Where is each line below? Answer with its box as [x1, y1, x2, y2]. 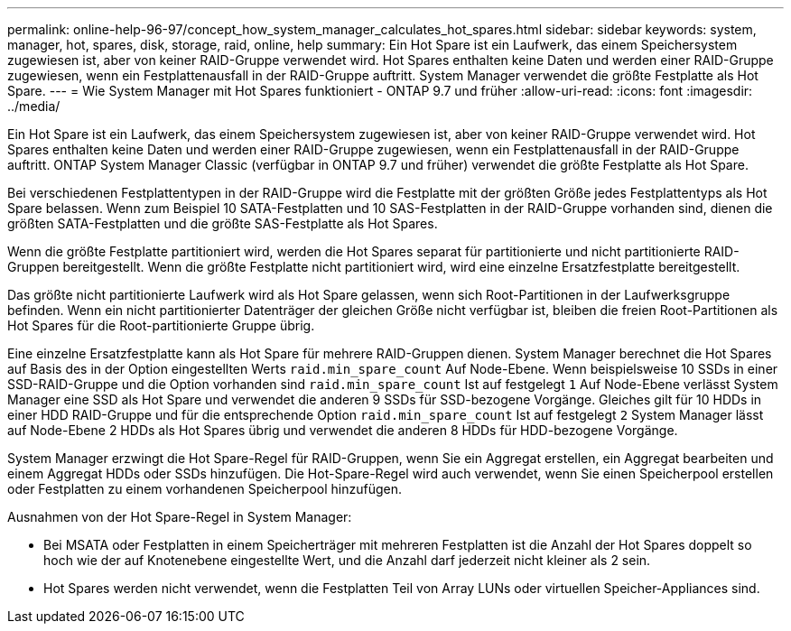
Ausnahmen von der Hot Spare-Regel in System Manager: [7, 509, 352, 524]
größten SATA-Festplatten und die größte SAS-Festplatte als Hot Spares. [7, 216, 438, 231]
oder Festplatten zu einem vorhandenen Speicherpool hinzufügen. [7, 481, 402, 496]
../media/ [7, 98, 60, 114]
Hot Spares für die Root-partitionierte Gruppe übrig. [7, 318, 315, 333]
